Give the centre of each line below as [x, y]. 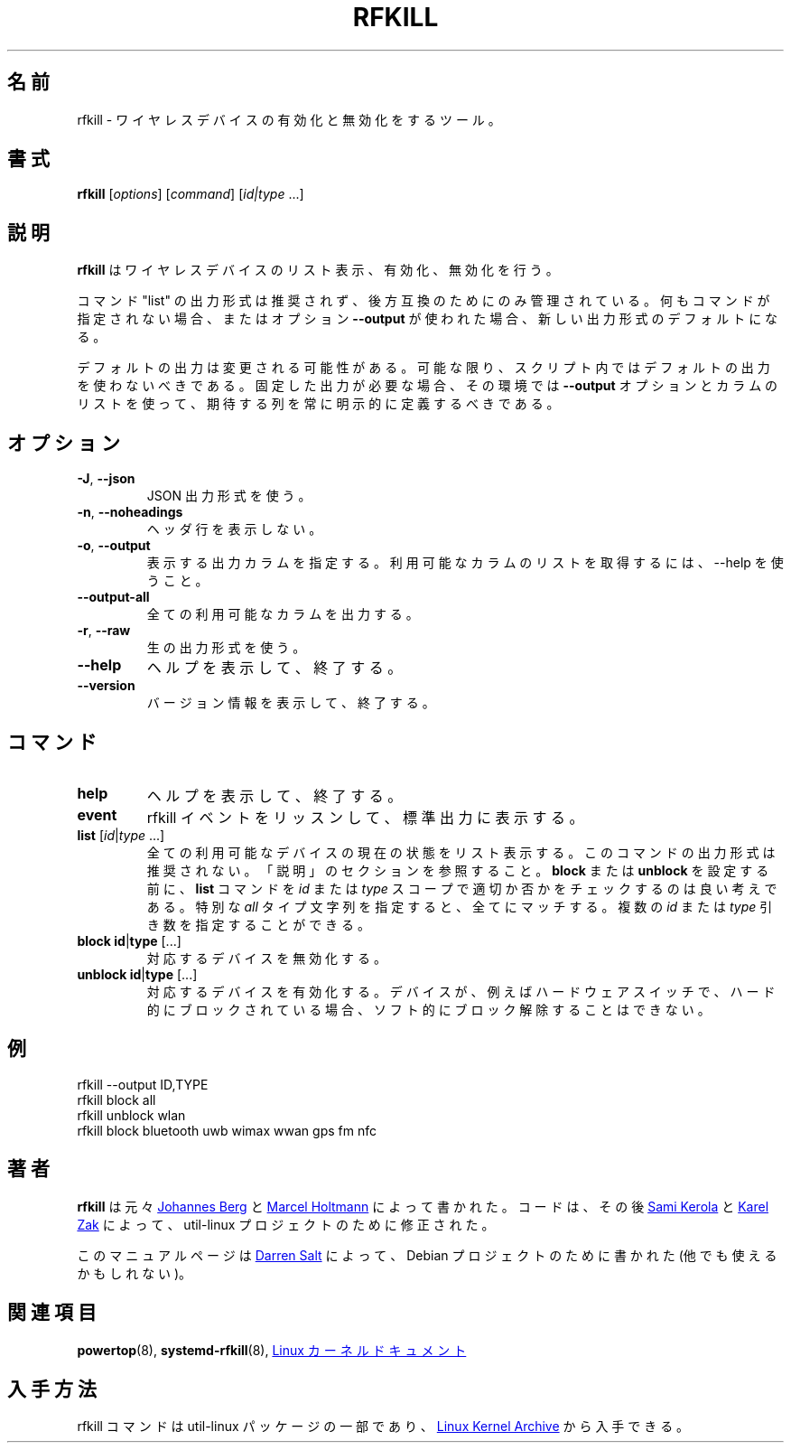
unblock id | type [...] [137, 974]
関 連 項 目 [52, 1313]
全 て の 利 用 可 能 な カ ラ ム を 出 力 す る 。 [283, 614]
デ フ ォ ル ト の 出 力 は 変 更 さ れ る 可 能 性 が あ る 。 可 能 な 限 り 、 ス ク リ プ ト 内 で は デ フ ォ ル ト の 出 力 [423, 368]
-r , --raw [104, 631]
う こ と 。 [177, 581]
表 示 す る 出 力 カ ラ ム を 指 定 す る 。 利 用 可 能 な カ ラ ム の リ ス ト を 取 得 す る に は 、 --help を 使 [465, 563]
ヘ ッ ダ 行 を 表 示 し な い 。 [234, 529]
